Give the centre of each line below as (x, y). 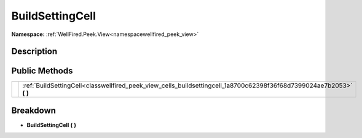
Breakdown (34, 110)
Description (34, 52)
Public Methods (42, 71)
